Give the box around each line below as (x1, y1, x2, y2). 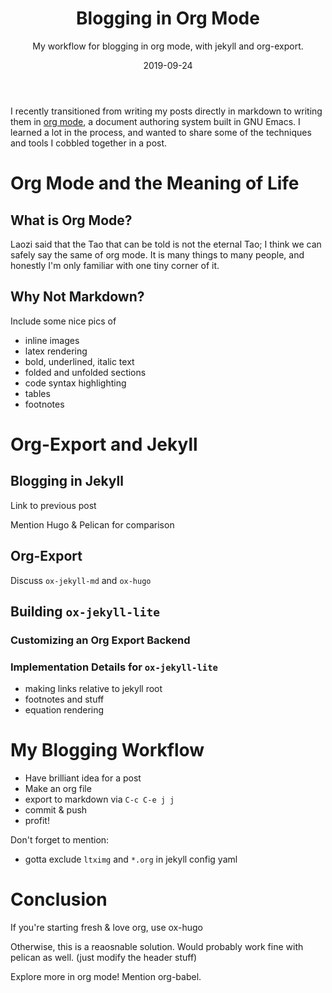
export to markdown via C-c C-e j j (24, 793, 175, 806)
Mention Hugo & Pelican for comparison (10, 518, 175, 531)
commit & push (24, 804, 88, 816)
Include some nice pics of (10, 315, 117, 327)
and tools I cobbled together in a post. (10, 137, 168, 149)
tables (24, 387, 51, 399)
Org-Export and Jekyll (10, 433, 198, 456)
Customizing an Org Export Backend (10, 633, 191, 647)
